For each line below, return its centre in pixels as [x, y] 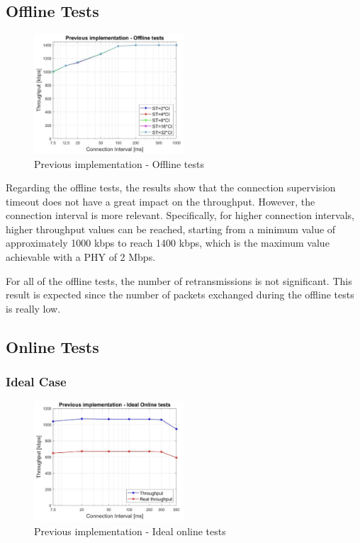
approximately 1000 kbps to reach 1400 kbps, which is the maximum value [168, 243]
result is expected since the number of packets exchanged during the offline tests [180, 295]
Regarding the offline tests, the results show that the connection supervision [171, 187]
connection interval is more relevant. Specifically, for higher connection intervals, [180, 215]
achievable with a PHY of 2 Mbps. [81, 257]
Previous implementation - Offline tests [119, 163]
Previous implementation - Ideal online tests [130, 531]
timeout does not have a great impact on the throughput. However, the [161, 201]
